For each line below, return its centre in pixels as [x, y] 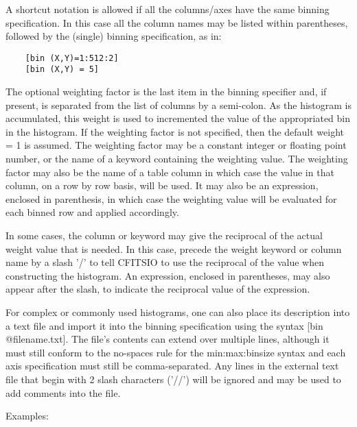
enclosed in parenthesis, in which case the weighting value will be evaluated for [171, 198]
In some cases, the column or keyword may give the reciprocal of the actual [164, 235]
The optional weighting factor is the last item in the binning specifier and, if [166, 91]
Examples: [27, 416]
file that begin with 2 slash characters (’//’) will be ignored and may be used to [173, 379]
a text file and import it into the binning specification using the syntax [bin [164, 325]
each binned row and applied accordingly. [92, 212]
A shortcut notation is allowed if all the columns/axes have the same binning [168, 9]
